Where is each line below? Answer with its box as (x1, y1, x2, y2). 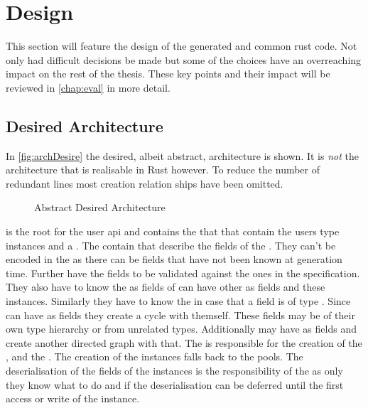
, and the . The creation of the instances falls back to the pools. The (6, 349, 303, 364)
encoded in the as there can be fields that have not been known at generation (6, 252, 342, 267)
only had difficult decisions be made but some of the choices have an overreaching (6, 52, 362, 67)
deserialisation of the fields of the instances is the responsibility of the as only (6, 363, 343, 378)
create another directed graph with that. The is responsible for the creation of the (6, 335, 362, 350)
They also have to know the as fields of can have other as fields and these (6, 279, 325, 294)
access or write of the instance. (6, 391, 140, 406)
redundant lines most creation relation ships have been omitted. (6, 176, 283, 190)
